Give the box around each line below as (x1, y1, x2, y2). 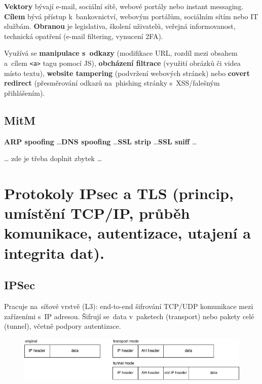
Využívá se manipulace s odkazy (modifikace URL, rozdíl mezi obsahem (4, 48, 238, 58)
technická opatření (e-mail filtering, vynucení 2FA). (4, 30, 163, 41)
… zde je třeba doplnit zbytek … (4, 153, 102, 164)
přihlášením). (4, 87, 45, 98)
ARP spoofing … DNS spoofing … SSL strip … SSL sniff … (4, 136, 197, 146)
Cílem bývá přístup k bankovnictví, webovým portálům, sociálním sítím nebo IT (4, 11, 258, 21)
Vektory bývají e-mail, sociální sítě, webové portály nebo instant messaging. (4, 1, 244, 11)
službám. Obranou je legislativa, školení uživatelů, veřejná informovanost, (4, 21, 236, 31)
